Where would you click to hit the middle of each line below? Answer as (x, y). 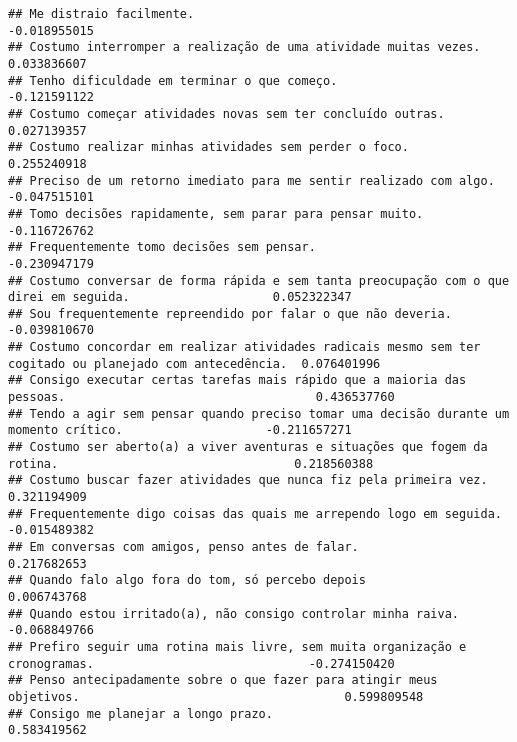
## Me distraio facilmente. (101, 14)
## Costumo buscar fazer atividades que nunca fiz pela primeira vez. (248, 480)
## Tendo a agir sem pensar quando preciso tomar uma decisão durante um (259, 413)
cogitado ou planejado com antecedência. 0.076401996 (194, 363)
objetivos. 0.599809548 (216, 696)
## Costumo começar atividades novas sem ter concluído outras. (226, 113)
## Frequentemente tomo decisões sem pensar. (162, 247)
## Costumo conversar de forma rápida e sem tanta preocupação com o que (259, 280)
